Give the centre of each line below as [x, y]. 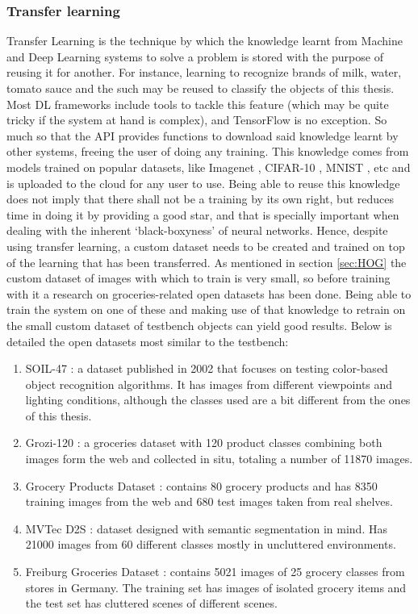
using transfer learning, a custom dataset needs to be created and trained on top [206, 246]
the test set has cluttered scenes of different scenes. [151, 603]
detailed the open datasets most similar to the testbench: [148, 341]
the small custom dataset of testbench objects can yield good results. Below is [199, 325]
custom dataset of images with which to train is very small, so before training [199, 278]
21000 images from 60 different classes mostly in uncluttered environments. [211, 544]
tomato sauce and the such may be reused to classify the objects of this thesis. [201, 88]
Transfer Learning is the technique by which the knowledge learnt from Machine [205, 41]
